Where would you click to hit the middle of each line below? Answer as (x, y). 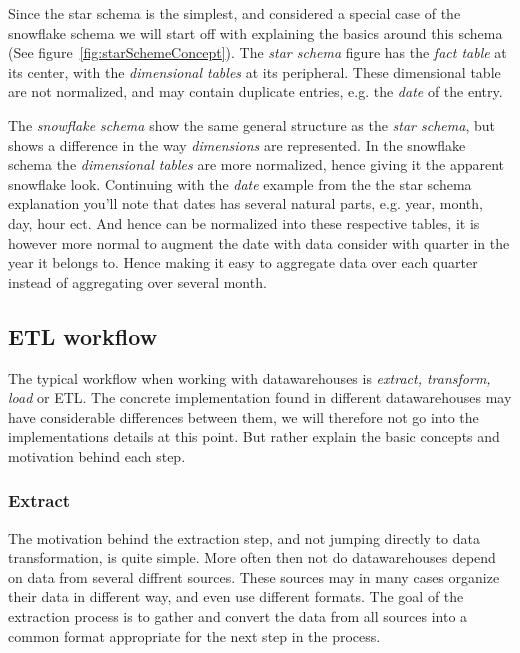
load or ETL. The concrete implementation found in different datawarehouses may (260, 397)
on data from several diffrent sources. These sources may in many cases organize (254, 576)
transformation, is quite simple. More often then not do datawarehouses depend (252, 557)
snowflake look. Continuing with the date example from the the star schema (240, 183)
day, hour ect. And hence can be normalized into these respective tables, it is (244, 222)
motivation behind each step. (97, 455)
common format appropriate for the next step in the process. (194, 635)
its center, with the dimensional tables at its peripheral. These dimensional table (254, 71)
